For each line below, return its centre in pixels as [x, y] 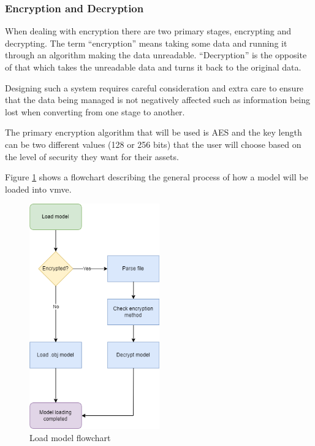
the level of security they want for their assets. [92, 156]
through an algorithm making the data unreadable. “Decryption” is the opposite [156, 55]
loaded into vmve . [38, 189]
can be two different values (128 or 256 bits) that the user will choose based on [153, 144]
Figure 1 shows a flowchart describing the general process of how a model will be [157, 177]
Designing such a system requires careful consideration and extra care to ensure [154, 87]
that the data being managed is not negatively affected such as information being [158, 100]
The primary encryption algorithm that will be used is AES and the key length [154, 132]
